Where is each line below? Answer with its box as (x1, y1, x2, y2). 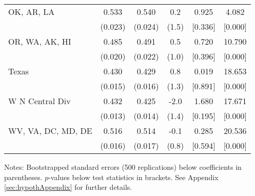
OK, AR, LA (8, 6, 55, 17)
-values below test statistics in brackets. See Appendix (48, 171, 219, 182)
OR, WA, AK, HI (8, 35, 71, 47)
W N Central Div (8, 95, 71, 107)
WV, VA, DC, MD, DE (8, 125, 92, 136)
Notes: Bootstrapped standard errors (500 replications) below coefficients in (4, 162, 242, 172)
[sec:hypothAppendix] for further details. (4, 182, 132, 192)
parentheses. (4, 171, 43, 182)
